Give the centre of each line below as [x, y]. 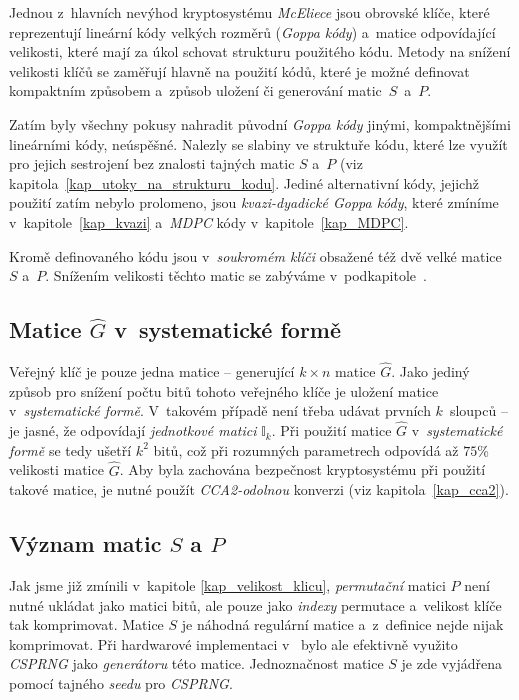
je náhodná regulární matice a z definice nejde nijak [342, 624]
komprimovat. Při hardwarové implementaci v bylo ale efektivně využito [233, 643]
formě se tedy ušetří [70, 449]
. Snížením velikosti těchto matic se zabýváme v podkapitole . [236, 275]
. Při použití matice [331, 430]
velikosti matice [56, 469]
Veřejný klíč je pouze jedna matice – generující [152, 371]
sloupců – [478, 410]
